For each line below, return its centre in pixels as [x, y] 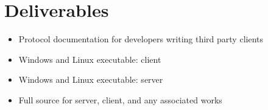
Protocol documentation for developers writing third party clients [141, 39]
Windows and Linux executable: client [90, 59]
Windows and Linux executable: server [91, 79]
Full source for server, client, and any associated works [120, 99]
